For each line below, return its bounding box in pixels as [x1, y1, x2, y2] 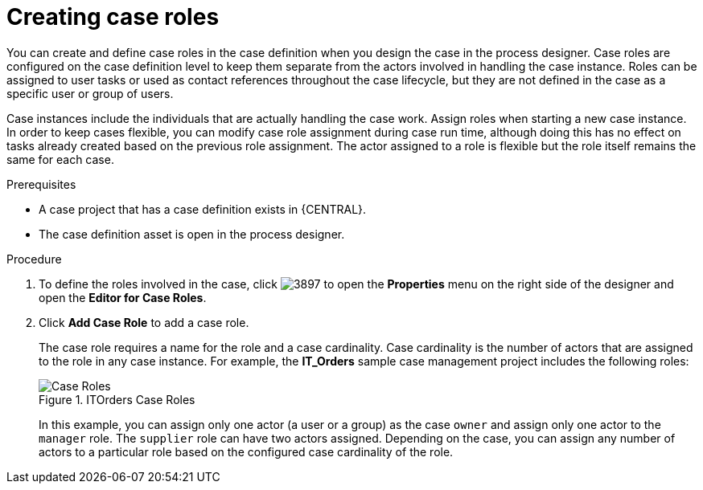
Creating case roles [6, 3, 220, 31]
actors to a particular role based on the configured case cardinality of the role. [39, 444, 454, 459]
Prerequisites [6, 177, 76, 191]
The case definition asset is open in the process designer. [39, 227, 345, 241]
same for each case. [6, 152, 114, 166]
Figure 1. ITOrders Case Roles [39, 392, 195, 406]
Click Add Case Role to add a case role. [39, 315, 249, 329]
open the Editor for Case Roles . [39, 290, 207, 304]
